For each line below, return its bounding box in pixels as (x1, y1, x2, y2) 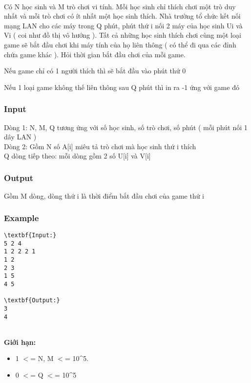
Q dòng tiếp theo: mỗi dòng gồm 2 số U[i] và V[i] (4, 151, 151, 161)
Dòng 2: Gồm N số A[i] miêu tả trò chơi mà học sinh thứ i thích (4, 141, 196, 151)
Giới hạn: (4, 337, 36, 347)
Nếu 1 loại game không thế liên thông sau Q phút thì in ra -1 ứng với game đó (4, 82, 239, 92)
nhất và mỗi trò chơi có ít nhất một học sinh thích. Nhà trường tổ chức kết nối (4, 11, 241, 21)
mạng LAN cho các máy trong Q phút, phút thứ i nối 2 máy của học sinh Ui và (4, 20, 243, 30)
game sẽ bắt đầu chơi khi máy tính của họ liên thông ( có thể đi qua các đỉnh (4, 39, 236, 49)
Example (4, 211, 39, 224)
